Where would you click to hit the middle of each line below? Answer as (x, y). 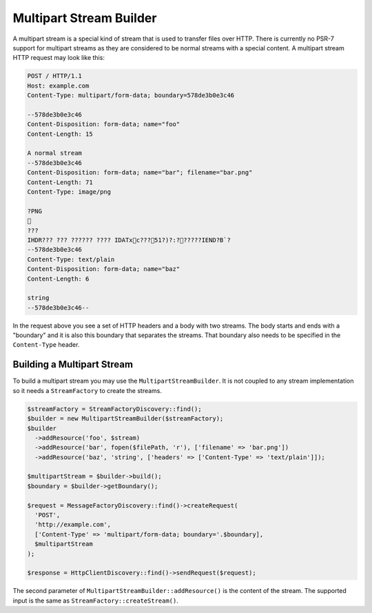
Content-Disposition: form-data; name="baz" (104, 269)
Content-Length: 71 (60, 182)
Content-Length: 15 (60, 134)
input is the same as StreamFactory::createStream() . (95, 601)
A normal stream (55, 153)
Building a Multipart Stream (73, 364)
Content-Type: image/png (69, 192)
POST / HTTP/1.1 (55, 76)
